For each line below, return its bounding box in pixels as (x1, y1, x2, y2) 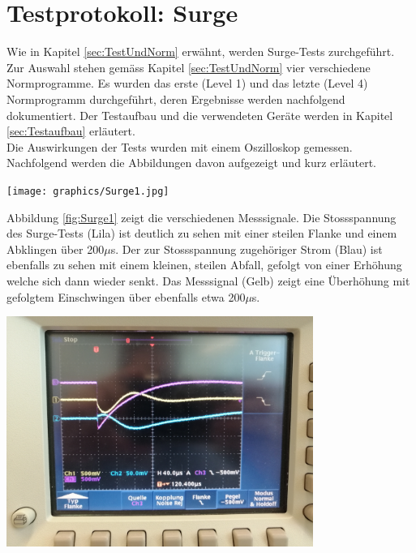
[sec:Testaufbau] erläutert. (6, 122, 135, 139)
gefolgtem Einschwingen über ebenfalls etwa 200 (6, 288, 246, 305)
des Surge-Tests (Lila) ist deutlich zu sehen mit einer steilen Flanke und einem (6, 225, 397, 242)
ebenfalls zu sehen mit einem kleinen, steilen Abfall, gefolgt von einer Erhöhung (6, 256, 402, 273)
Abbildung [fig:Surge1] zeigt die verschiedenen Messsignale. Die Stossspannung (6, 208, 397, 225)
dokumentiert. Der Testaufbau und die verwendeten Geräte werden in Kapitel (6, 106, 393, 123)
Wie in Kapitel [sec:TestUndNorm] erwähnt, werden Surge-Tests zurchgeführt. (6, 43, 395, 60)
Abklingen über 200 (6, 240, 105, 257)
